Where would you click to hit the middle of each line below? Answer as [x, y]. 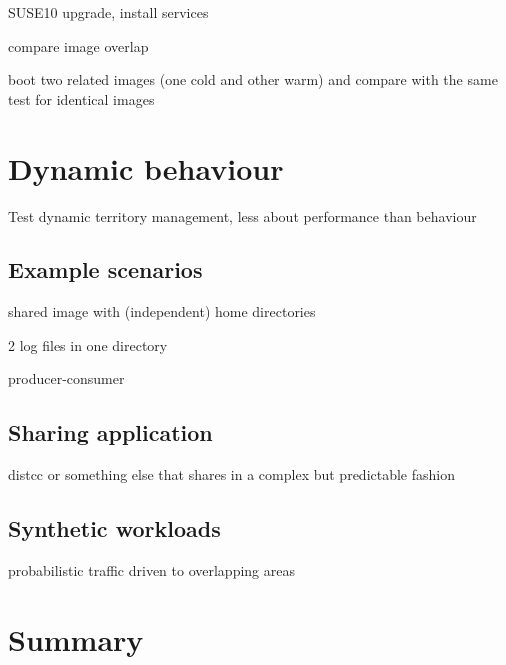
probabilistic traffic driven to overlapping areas [151, 570]
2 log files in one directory [88, 344]
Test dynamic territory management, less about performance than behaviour [242, 215]
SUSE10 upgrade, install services [108, 12]
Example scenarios [105, 269]
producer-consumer [66, 378]
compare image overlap [78, 45]
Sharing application [110, 432]
